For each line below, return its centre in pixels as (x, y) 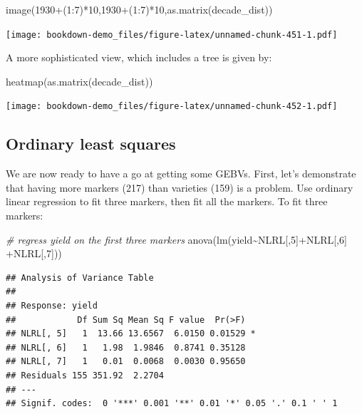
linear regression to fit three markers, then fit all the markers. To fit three (167, 201)
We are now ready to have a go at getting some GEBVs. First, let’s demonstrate (181, 174)
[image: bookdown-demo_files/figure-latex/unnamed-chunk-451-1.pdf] (172, 35)
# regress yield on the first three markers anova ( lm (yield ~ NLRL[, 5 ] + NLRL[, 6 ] (176, 239)
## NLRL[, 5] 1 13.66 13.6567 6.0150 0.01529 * (131, 334)
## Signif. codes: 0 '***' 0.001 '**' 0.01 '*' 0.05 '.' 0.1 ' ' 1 (172, 404)
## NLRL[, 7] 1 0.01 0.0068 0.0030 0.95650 (126, 362)
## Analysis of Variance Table (80, 278)
